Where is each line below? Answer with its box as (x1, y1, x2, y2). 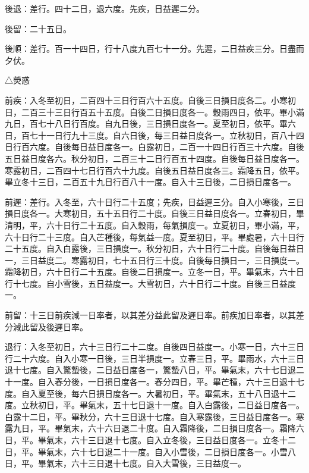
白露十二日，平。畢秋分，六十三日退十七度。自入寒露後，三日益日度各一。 (5, 410, 296, 422)
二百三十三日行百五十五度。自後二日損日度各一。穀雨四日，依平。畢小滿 (21, 105, 304, 118)
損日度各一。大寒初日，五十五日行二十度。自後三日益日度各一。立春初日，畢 (5, 207, 304, 220)
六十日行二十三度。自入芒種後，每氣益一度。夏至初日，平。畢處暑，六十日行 (5, 230, 304, 243)
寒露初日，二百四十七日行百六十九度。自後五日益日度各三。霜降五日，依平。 (5, 164, 304, 176)
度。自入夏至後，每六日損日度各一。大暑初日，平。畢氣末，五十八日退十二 (5, 387, 296, 399)
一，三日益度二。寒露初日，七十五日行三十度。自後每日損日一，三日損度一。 (5, 253, 304, 266)
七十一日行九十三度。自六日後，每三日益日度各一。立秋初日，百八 (29, 129, 288, 141)
